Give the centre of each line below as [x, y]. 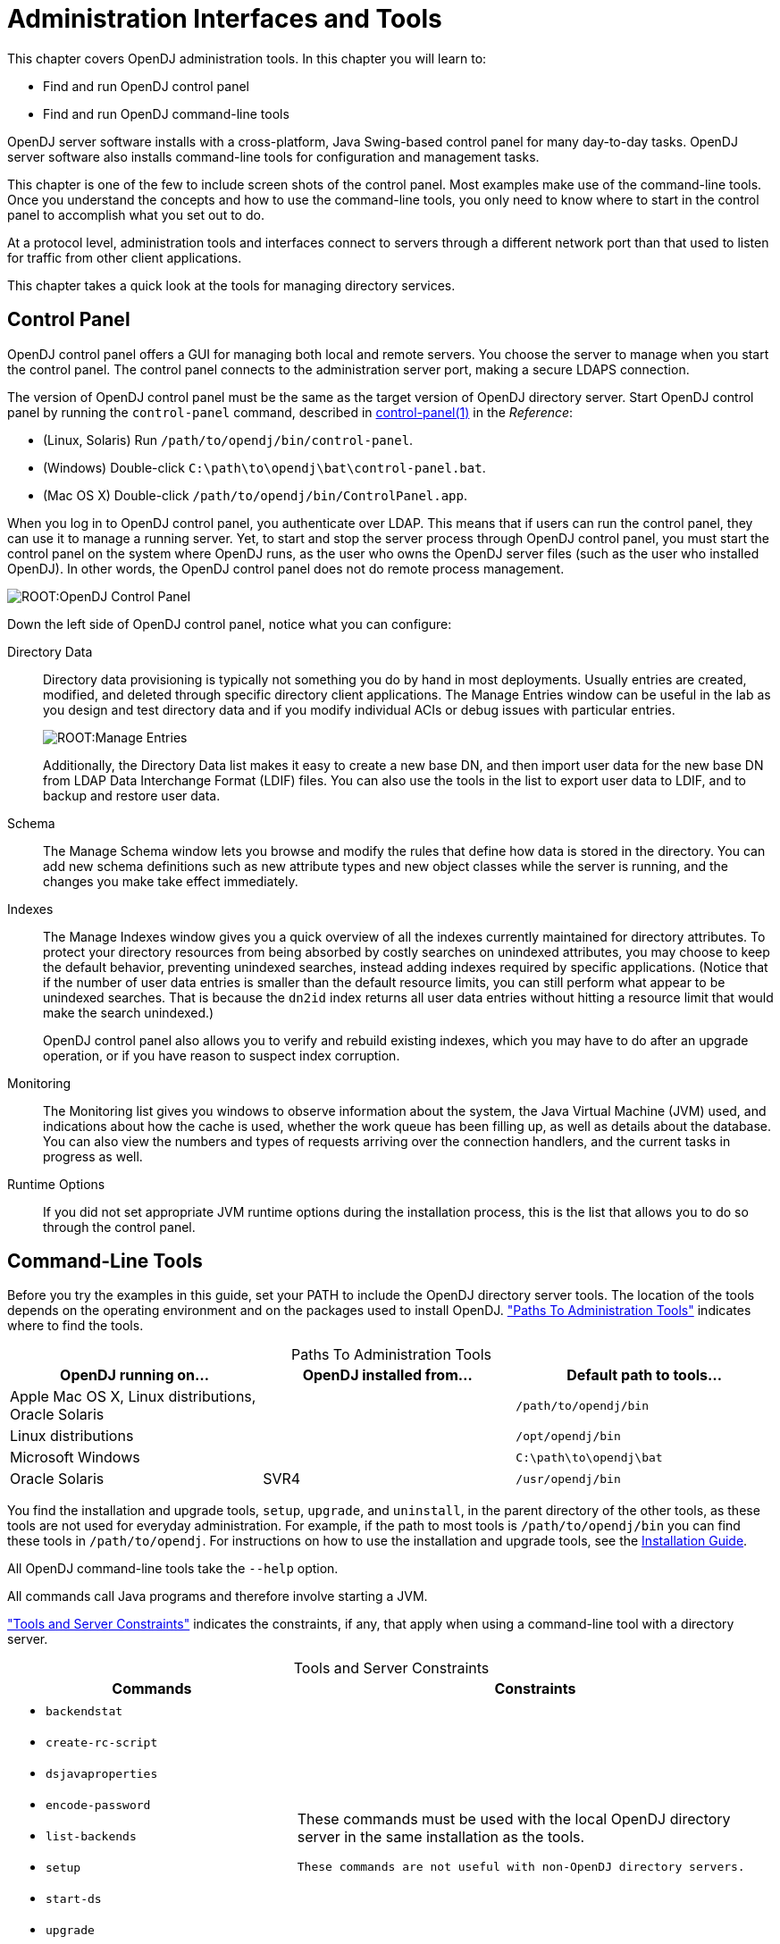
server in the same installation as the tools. [441, 1837]
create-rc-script [102, 1743]
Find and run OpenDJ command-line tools [166, 113]
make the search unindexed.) [129, 1012]
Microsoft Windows [75, 1458]
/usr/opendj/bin [568, 1479]
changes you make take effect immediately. [171, 881]
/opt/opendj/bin [568, 1436]
